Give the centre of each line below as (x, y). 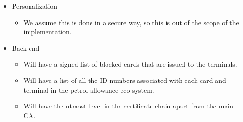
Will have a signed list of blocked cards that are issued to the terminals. (130, 64)
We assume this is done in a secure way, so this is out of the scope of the (131, 22)
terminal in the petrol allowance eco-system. (89, 89)
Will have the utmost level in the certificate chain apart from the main (128, 106)
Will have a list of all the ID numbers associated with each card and (125, 80)
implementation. (47, 32)
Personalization (35, 6)
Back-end (26, 47)
